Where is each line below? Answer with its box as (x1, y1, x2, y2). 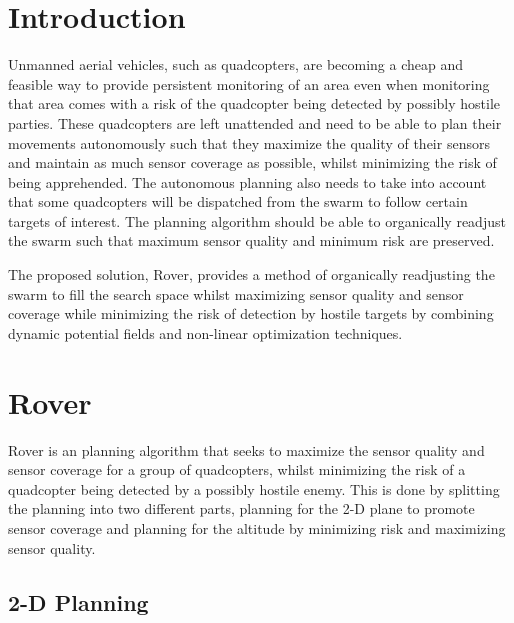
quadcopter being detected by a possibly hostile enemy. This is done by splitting (8, 478, 500, 499)
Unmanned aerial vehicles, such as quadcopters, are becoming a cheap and (8, 54, 464, 75)
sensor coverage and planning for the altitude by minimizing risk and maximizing (8, 517, 506, 538)
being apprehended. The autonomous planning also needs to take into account (8, 171, 487, 192)
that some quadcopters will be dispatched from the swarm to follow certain (8, 191, 468, 212)
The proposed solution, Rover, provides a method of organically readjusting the (8, 264, 495, 285)
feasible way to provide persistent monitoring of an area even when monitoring (8, 73, 490, 94)
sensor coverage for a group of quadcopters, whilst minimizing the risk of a (8, 459, 466, 480)
